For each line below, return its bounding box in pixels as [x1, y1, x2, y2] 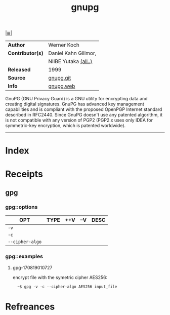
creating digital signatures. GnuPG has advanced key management [5, 101, 144, 107]
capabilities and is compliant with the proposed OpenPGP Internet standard [5, 106, 162, 112]
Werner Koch [48, 42, 79, 49]
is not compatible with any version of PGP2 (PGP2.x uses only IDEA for [5, 117, 153, 123]
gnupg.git [48, 74, 71, 82]
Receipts [5, 168, 43, 180]
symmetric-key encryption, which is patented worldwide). [5, 123, 126, 129]
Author [8, 42, 25, 49]
